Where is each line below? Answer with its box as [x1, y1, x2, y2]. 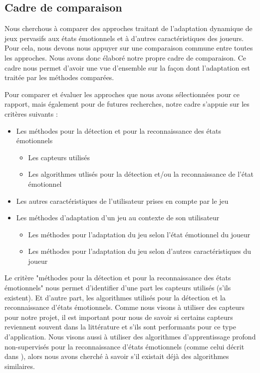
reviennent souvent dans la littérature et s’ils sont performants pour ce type [4, 321, 236, 332]
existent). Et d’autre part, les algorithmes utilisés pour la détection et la [4, 292, 226, 302]
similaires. [4, 360, 35, 371]
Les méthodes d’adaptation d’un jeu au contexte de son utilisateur [16, 212, 220, 223]
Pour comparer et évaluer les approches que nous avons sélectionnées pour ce [4, 89, 240, 99]
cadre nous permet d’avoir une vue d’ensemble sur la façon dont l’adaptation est [4, 62, 251, 73]
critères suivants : [4, 108, 58, 119]
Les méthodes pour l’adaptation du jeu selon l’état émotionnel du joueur [28, 229, 251, 239]
